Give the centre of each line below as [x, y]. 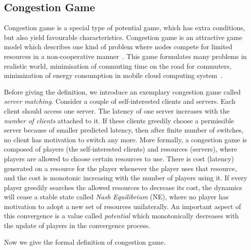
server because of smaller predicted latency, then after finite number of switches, [124, 130]
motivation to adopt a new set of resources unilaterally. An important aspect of [123, 206]
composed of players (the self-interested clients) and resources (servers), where [121, 149]
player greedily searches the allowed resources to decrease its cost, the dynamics [123, 187]
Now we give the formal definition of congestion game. [85, 241]
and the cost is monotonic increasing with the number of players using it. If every [126, 178]
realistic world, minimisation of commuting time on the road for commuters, [118, 66]
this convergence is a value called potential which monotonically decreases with [121, 216]
